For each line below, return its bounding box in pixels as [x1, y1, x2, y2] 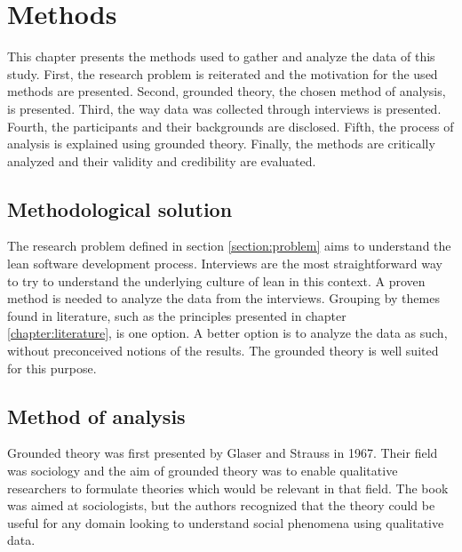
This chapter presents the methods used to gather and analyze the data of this [7, 47, 435, 66]
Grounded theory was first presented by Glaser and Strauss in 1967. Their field [7, 444, 438, 462]
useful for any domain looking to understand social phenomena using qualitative [7, 513, 444, 532]
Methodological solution [7, 195, 233, 222]
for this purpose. [7, 358, 97, 377]
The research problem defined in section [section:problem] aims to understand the [7, 236, 451, 255]
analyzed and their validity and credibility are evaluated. [7, 151, 316, 170]
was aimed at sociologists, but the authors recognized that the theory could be [7, 496, 435, 515]
